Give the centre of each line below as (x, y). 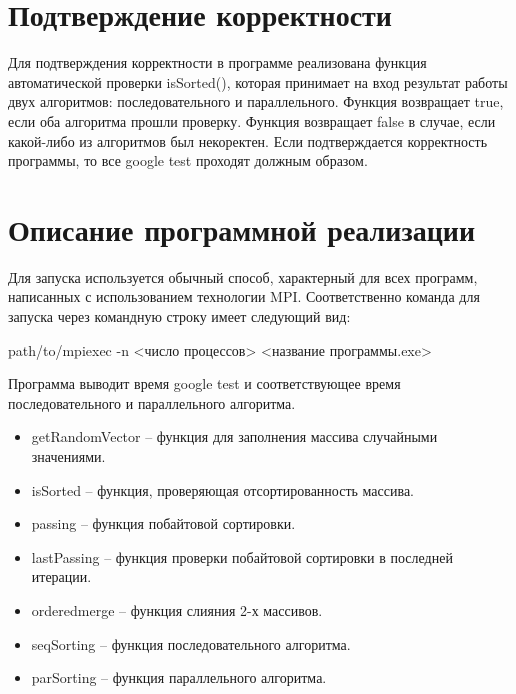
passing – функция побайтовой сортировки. (163, 523)
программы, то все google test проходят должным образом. (188, 160)
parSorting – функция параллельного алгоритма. (179, 677)
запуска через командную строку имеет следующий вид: (179, 316)
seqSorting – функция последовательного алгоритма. (191, 643)
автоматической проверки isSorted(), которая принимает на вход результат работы (258, 81)
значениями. (68, 455)
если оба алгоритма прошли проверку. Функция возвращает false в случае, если (252, 120)
